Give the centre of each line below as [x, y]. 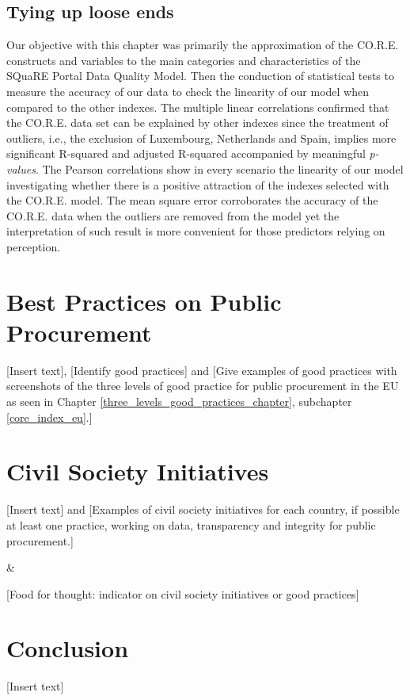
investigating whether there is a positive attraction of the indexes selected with [198, 184]
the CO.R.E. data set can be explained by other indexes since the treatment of [197, 122]
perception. [34, 246]
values [21, 168]
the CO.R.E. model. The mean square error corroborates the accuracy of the [192, 200]
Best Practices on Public [144, 301]
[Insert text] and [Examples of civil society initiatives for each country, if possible [203, 509]
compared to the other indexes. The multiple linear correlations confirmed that [198, 107]
